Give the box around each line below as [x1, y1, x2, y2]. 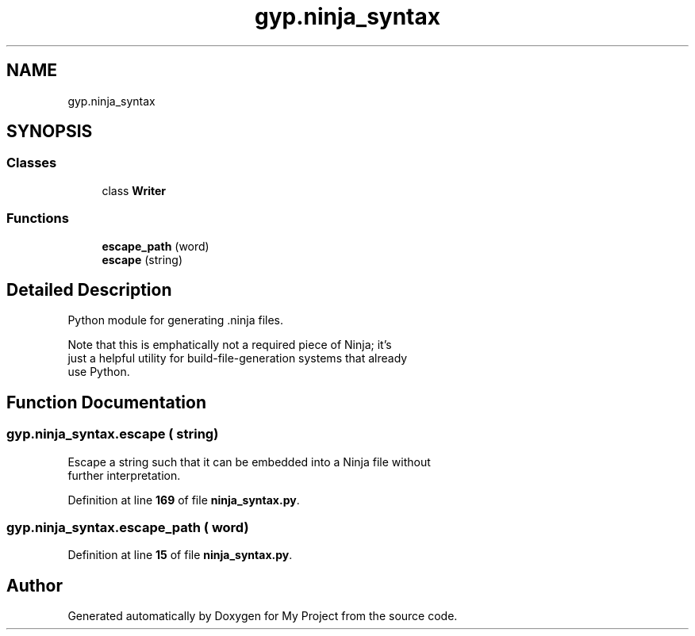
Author [6, 575, 63, 596]
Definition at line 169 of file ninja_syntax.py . [67, 492, 300, 507]
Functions [6, 210, 69, 227]
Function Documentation [6, 392, 206, 412]
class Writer [102, 183, 166, 197]
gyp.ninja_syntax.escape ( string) [6, 426, 219, 443]
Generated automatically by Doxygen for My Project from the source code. [67, 609, 458, 623]
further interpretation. [67, 468, 181, 482]
